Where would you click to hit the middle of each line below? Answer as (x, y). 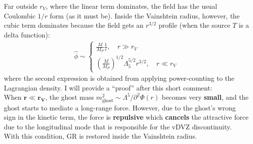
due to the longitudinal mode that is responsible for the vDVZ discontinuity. (118, 126)
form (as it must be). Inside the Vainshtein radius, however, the (145, 15)
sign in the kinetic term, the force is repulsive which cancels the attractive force (126, 117)
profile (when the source (195, 25)
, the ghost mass (70, 97)
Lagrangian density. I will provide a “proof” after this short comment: (108, 87)
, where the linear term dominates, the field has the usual (132, 6)
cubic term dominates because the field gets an (74, 25)
